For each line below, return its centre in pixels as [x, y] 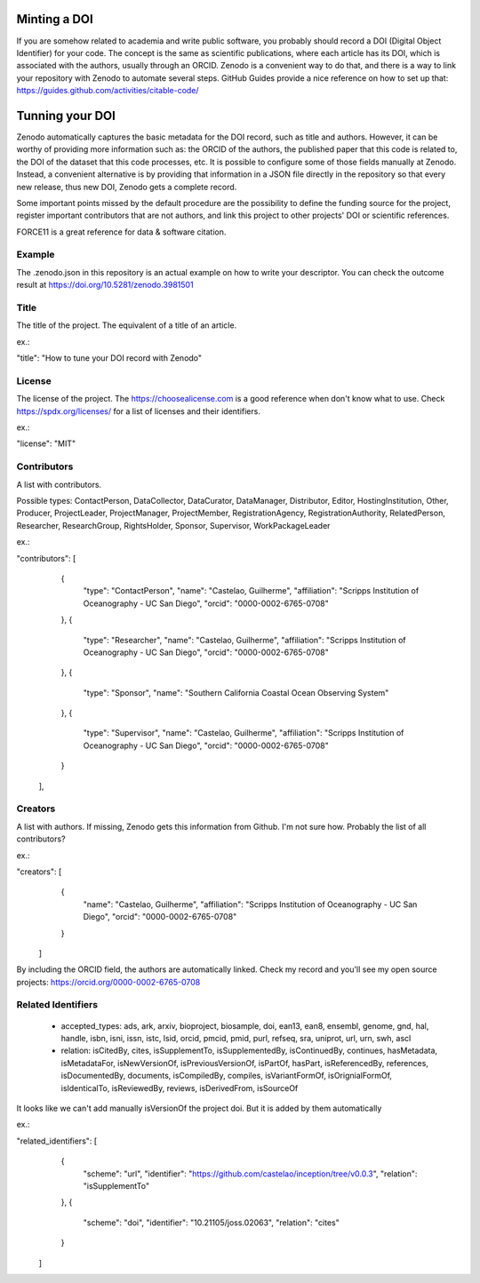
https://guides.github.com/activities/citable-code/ [108, 91]
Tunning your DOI [66, 116]
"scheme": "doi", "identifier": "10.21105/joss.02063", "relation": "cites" [211, 1223]
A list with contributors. [59, 484]
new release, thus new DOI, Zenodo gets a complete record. [127, 187]
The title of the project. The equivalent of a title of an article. [127, 325]
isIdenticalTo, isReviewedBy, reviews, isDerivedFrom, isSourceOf [180, 1088]
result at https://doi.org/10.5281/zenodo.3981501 [105, 285]
